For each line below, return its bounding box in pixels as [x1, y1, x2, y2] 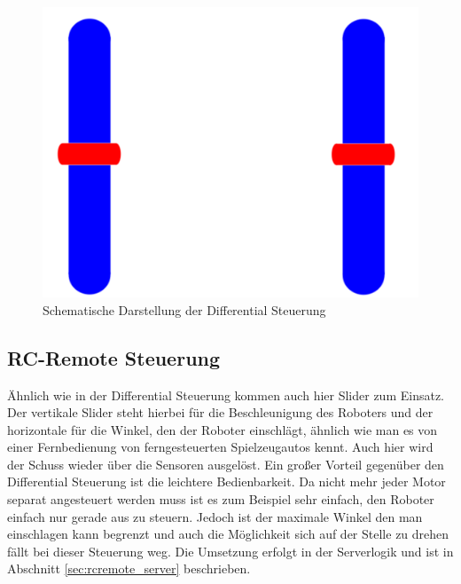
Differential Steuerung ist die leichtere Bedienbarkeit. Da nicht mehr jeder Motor [7, 472, 446, 491]
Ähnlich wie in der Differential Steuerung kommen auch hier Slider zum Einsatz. [7, 385, 445, 404]
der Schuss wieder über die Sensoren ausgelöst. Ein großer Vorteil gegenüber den [7, 454, 444, 473]
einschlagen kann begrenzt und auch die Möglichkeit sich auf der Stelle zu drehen [7, 525, 449, 543]
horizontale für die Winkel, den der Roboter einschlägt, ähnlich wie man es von [7, 420, 438, 438]
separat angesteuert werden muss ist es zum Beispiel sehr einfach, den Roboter [7, 490, 434, 509]
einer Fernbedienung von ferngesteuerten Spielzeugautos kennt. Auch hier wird [7, 438, 434, 456]
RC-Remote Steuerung [7, 343, 221, 371]
